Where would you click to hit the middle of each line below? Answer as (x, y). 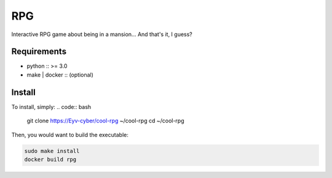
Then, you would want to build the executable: (70, 135)
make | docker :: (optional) (60, 75)
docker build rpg (50, 159)
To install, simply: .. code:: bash (51, 106)
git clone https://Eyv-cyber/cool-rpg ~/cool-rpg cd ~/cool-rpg (105, 121)
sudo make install (52, 151)
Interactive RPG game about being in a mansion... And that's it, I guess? (102, 34)
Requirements (39, 52)
